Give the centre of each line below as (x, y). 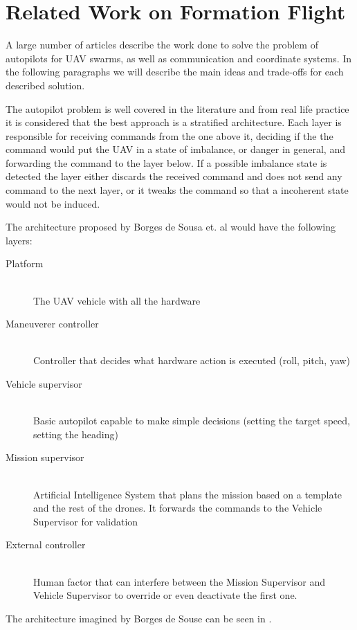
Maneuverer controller (52, 324)
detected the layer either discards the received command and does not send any (174, 176)
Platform (25, 263)
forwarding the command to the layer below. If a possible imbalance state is (166, 162)
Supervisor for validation (86, 521)
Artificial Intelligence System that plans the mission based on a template (188, 494)
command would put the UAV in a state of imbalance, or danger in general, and (175, 149)
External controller (46, 544)
